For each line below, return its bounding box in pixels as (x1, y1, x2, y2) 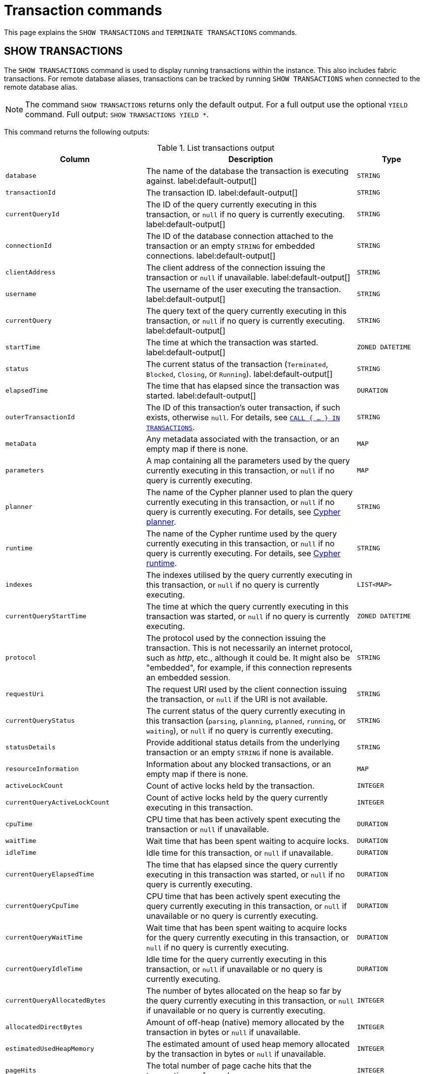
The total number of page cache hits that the (146, 1060, 312, 1071)
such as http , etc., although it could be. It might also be (146, 652, 350, 663)
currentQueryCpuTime (5, 902, 79, 910)
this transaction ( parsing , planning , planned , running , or (146, 715, 346, 726)
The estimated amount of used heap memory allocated (146, 1039, 350, 1049)
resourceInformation (5, 765, 79, 773)
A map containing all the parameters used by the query (146, 455, 350, 466)
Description (228, 154, 273, 164)
